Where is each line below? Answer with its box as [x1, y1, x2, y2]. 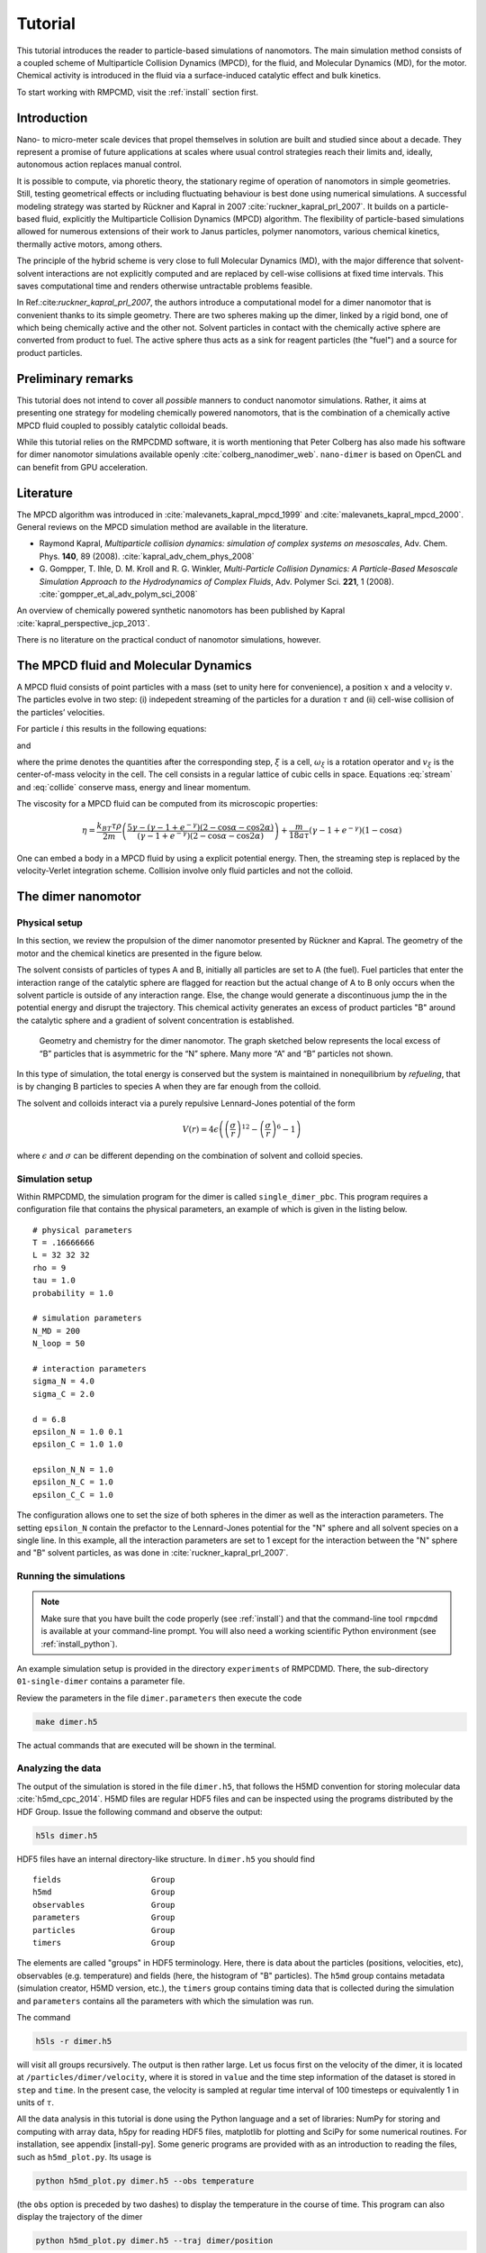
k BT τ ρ [96, 821, 122, 834]
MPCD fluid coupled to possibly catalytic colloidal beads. [16, 420, 229, 431]
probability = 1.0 [32, 1288, 114, 1298]
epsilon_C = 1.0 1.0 [32, 1439, 123, 1450]
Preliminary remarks [16, 370, 134, 387]
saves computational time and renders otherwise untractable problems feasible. [16, 280, 313, 291]
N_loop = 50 [32, 1338, 85, 1349]
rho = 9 [32, 1263, 67, 1272]
